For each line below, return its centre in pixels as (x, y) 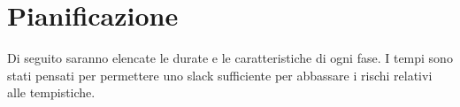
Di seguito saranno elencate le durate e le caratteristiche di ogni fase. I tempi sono (230, 58)
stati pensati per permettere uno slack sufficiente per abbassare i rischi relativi (220, 75)
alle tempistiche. (51, 92)
